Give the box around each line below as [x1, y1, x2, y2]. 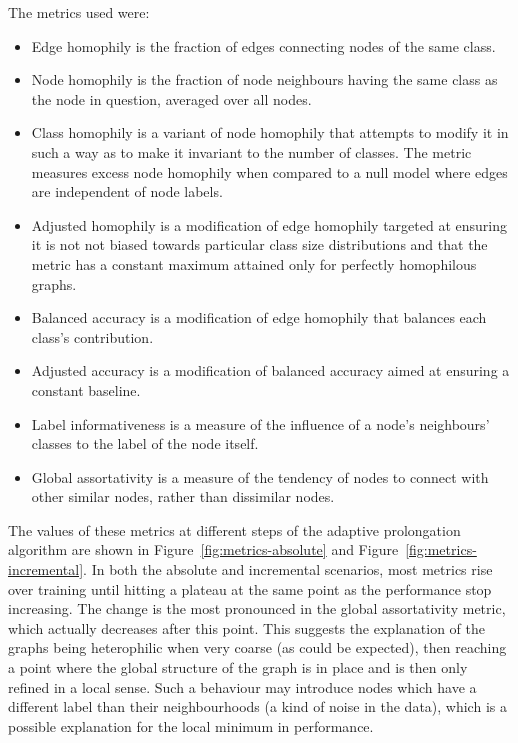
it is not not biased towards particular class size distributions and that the [31, 234, 488, 255]
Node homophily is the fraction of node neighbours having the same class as [31, 69, 498, 90]
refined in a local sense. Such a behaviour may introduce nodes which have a [8, 676, 477, 697]
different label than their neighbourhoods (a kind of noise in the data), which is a [8, 696, 507, 717]
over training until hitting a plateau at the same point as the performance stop [8, 578, 492, 599]
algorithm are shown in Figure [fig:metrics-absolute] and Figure [8, 539, 399, 560]
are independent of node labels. [31, 181, 223, 202]
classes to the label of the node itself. [31, 433, 259, 454]
